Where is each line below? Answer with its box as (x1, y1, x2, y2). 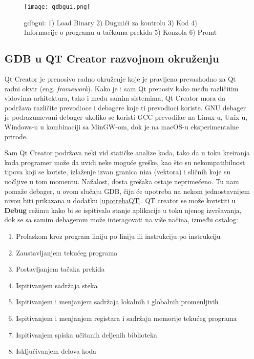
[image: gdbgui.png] (24, 3, 91, 10)
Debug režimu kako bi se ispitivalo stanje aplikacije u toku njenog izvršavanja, (4, 205, 242, 215)
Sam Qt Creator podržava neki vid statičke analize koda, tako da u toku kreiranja (4, 148, 250, 158)
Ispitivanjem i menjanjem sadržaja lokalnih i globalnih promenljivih (16, 296, 219, 307)
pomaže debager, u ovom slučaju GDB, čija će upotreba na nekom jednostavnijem (4, 186, 250, 196)
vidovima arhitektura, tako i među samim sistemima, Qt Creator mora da (4, 93, 226, 103)
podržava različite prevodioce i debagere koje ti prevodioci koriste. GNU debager (4, 102, 246, 112)
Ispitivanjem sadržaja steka (16, 280, 98, 290)
